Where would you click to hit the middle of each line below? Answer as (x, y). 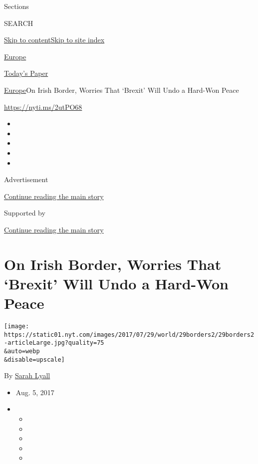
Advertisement (26, 179)
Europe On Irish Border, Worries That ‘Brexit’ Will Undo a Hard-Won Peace (122, 90)
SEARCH (19, 23)
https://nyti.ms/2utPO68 (43, 107)
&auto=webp (22, 351)
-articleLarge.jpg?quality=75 (54, 343)
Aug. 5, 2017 (35, 392)
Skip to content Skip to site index (54, 40)
